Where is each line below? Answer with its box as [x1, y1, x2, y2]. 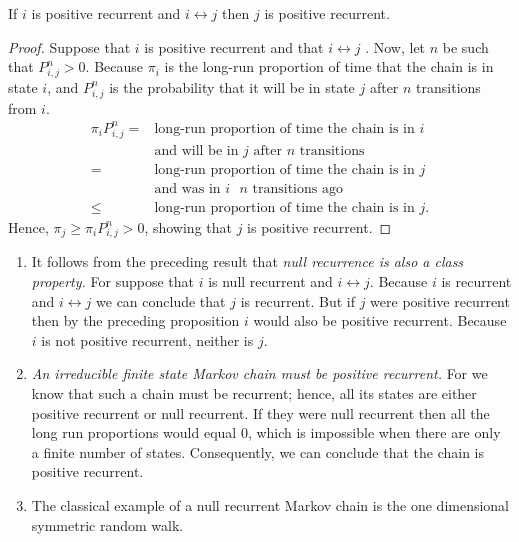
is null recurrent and [208, 270, 333, 291]
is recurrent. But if [240, 290, 355, 311]
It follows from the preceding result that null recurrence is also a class [31, 251, 464, 272]
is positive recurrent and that [144, 36, 324, 57]
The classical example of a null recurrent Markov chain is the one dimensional [31, 494, 510, 515]
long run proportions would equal [31, 422, 237, 443]
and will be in [154, 143, 239, 158]
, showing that [144, 216, 232, 237]
